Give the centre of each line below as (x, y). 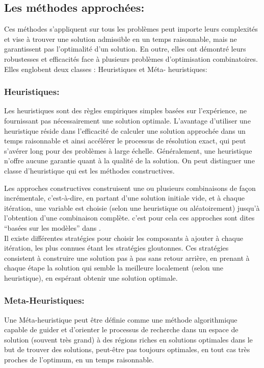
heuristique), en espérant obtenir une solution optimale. (91, 277)
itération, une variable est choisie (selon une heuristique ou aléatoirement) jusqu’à (132, 207)
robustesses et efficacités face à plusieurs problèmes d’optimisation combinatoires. (131, 58)
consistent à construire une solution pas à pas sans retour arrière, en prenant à (127, 257)
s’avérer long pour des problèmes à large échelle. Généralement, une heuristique (128, 150)
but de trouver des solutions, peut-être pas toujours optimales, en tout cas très (127, 349)
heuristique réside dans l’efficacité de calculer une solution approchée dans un (125, 130)
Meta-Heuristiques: (44, 300)
